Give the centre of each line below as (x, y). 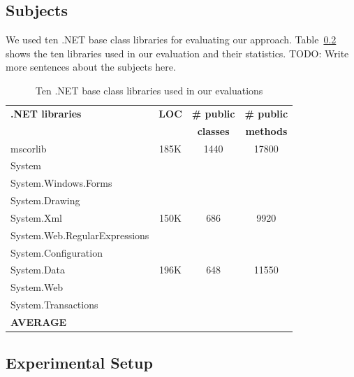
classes (213, 130)
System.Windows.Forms (61, 183)
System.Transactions (54, 305)
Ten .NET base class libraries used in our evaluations (149, 90)
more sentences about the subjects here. (91, 67)
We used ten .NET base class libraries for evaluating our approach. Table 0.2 (171, 40)
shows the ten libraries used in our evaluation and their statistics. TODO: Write (177, 53)
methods (266, 130)
